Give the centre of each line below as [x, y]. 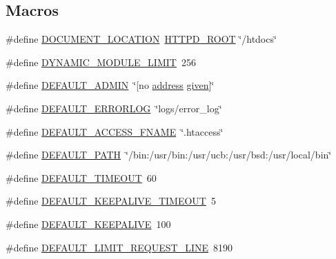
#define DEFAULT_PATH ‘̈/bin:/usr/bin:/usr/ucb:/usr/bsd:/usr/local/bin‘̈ [169, 155]
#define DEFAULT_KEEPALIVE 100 [88, 224]
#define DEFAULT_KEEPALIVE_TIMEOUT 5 [111, 201]
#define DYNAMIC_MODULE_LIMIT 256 [101, 62]
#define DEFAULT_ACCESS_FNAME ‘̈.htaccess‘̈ [115, 131]
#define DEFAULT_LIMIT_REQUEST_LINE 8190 [119, 247]
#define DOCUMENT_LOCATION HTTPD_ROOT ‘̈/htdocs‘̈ [141, 39]
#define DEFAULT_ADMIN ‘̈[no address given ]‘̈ [110, 85]
